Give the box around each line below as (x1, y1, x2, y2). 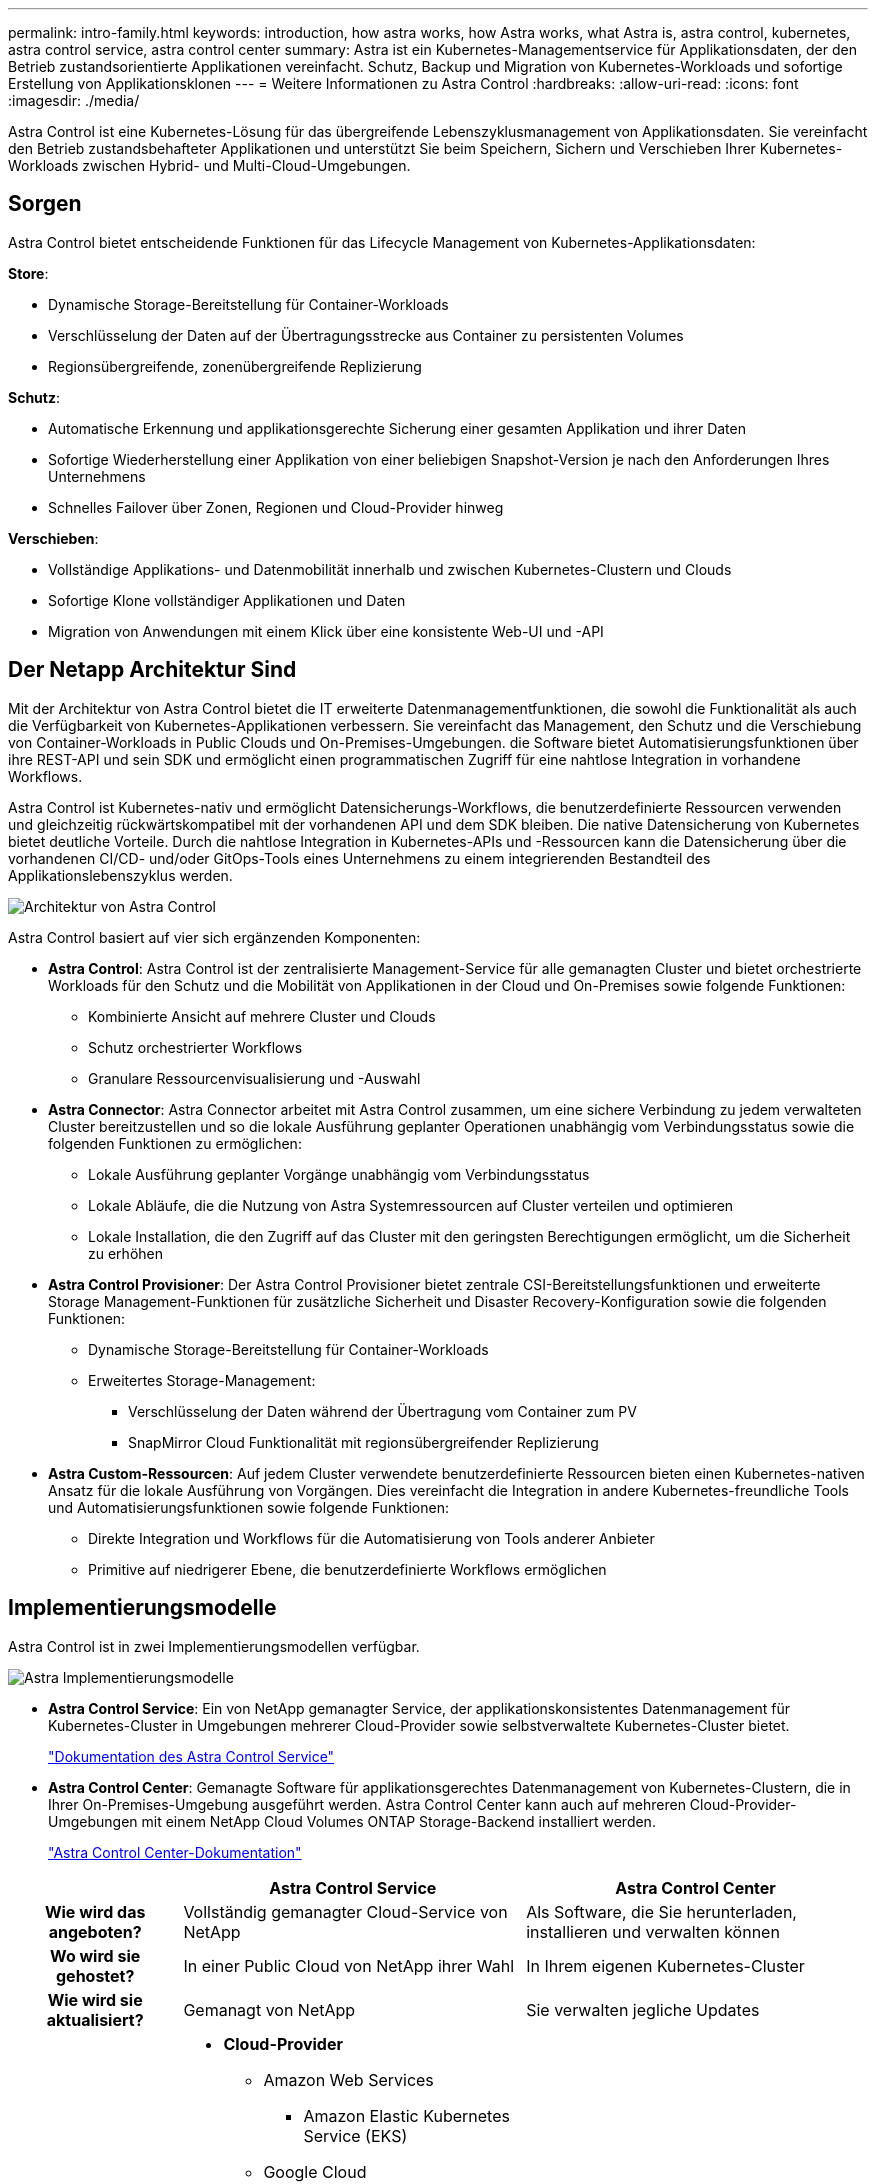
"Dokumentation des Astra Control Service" (48, 1747, 335, 1765)
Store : (8, 264, 49, 282)
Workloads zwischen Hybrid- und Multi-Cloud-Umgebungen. (8, 157, 411, 174)
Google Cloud (263, 2161, 367, 2182)
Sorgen (8, 191, 82, 217)
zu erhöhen (88, 1244, 163, 1262)
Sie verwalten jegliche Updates (526, 1999, 760, 2020)
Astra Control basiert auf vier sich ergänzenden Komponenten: (8, 928, 421, 946)
